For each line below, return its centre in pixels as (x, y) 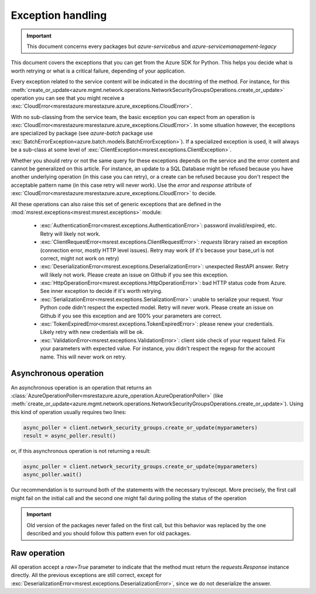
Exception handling (59, 15)
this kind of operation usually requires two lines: (69, 412)
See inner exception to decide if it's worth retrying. (101, 291)
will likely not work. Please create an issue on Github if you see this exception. (134, 275)
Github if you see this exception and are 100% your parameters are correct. (131, 316)
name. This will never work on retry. (83, 357)
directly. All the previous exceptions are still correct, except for (86, 575)
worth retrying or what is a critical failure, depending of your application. (98, 71)
